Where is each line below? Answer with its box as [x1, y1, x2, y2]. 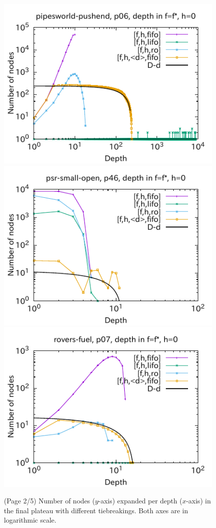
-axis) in [186, 496, 211, 506]
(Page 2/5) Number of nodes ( [4, 496, 95, 506]
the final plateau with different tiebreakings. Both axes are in [4, 505, 188, 515]
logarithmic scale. [4, 515, 56, 525]
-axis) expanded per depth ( [98, 496, 183, 506]
